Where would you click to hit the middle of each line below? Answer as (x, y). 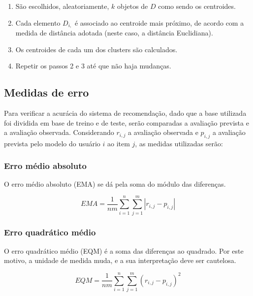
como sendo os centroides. (197, 6)
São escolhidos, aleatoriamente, (62, 6)
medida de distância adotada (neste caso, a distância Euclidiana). (114, 33)
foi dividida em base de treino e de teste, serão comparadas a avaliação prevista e (126, 122)
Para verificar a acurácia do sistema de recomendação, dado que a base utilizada (125, 113)
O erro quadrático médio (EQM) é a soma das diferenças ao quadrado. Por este (124, 250)
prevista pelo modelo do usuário (52, 144)
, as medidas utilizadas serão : (179, 144)
